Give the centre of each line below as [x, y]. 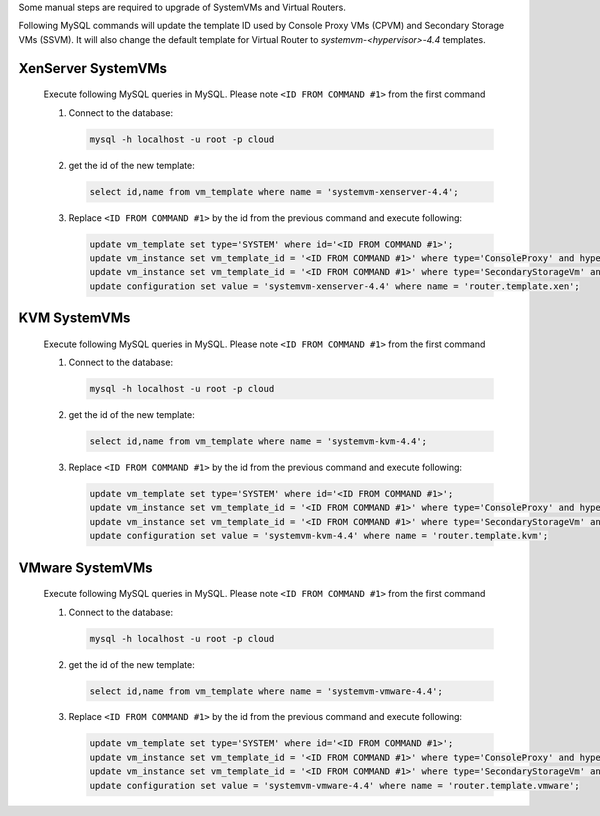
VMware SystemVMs [86, 567]
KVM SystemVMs [74, 318]
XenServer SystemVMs [93, 68]
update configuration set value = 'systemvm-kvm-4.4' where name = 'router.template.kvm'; [319, 536]
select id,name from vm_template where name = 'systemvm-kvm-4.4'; [258, 441]
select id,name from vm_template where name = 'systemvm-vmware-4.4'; [266, 691]
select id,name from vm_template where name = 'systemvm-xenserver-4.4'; [274, 191]
